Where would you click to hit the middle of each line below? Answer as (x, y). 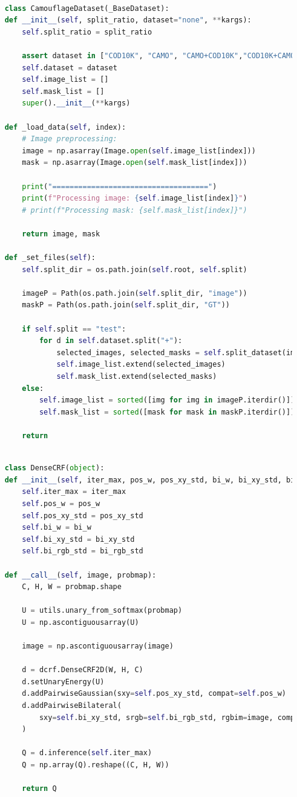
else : (33, 388)
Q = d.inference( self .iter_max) (87, 753)
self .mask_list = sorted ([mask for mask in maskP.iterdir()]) (167, 412)
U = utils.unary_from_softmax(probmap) (102, 611)
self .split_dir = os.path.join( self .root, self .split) (135, 269)
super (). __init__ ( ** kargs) (76, 103)
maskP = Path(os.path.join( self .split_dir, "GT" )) (126, 305)
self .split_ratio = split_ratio (87, 32)
